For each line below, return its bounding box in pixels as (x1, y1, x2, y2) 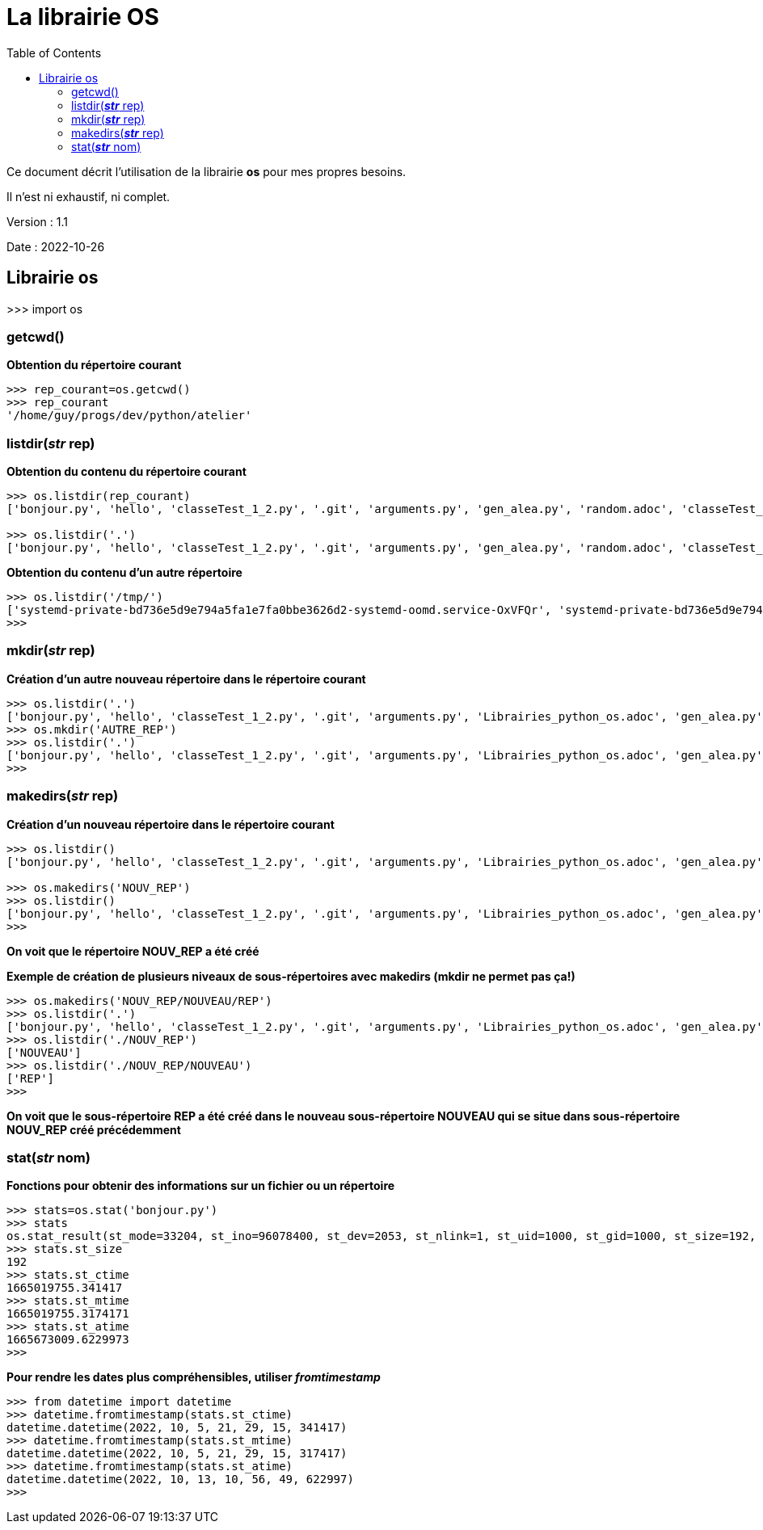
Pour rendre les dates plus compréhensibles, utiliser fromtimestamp (6, 1370, 381, 1385)
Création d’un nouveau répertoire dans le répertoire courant (6, 817, 335, 831)
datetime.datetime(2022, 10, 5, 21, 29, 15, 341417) (6, 1421, 348, 1435)
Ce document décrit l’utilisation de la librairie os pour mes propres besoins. (6, 164, 407, 179)
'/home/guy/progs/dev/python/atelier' (6, 409, 252, 422)
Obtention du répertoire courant (6, 358, 182, 372)
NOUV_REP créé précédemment (6, 1122, 181, 1137)
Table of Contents (6, 45, 102, 60)
